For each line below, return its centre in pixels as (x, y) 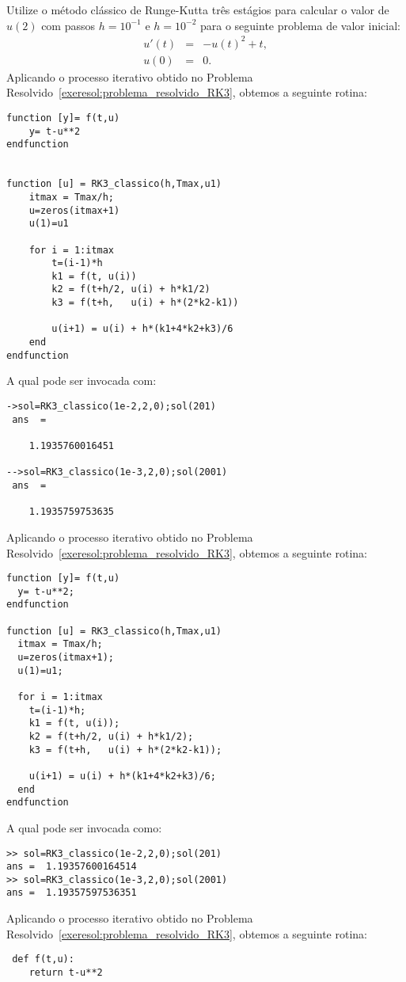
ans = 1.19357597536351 (72, 893)
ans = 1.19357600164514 (72, 867)
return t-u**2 (66, 972)
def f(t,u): (43, 959)
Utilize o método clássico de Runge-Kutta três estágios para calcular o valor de (198, 10)
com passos (68, 25)
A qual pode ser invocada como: (84, 827)
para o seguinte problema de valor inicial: (300, 25)
